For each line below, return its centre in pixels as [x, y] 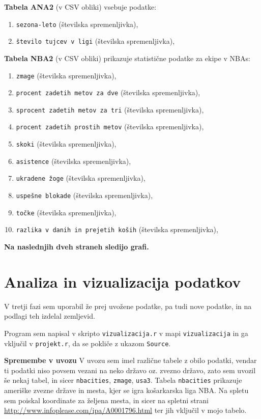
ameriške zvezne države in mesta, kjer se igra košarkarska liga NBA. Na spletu [126, 390]
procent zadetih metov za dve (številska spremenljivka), [108, 92]
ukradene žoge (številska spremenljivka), [81, 178]
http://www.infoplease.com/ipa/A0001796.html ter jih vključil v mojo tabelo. [125, 410]
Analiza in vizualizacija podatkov [123, 281]
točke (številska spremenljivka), [66, 212]
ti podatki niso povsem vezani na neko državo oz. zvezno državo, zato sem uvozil [130, 370]
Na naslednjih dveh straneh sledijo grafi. [77, 247]
